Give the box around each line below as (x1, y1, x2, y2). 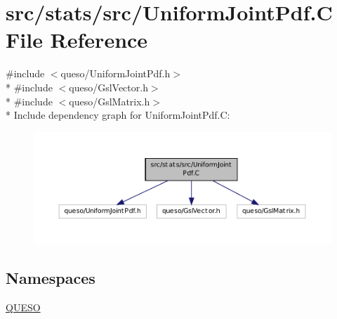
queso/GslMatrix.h (69, 93, 150, 108)
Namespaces (6, 267, 95, 289)
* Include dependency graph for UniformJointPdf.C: (6, 108, 230, 122)
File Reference (6, 25, 148, 54)
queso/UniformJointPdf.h (60, 66, 171, 81)
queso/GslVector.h (69, 79, 148, 94)
